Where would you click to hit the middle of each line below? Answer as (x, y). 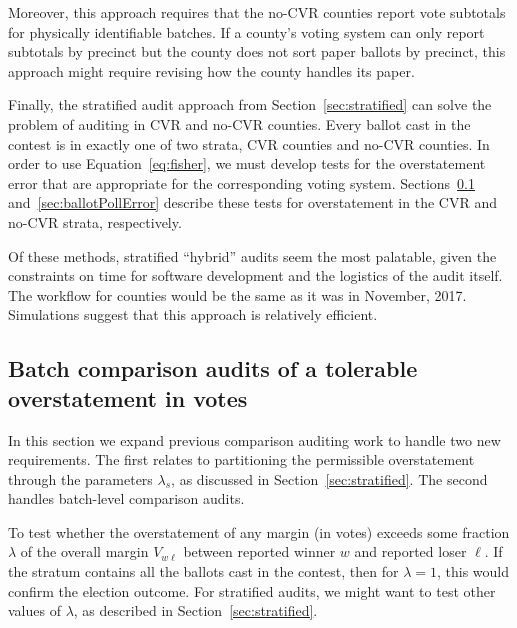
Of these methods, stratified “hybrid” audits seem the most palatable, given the (252, 255)
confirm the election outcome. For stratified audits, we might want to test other (252, 590)
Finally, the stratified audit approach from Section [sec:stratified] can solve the (250, 104)
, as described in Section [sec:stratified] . (195, 610)
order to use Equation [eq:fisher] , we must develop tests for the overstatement (247, 163)
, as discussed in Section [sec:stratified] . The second (329, 478)
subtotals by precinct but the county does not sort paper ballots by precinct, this (257, 51)
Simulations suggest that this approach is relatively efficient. (193, 314)
